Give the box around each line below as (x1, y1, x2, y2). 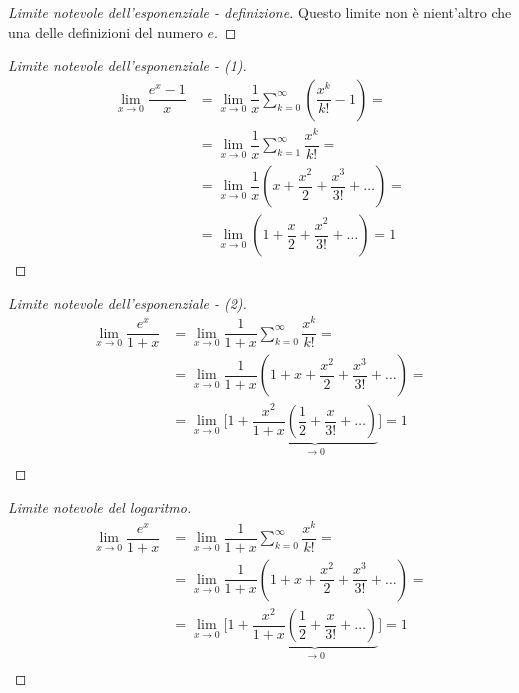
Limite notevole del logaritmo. (8, 497, 192, 518)
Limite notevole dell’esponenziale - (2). (8, 292, 247, 313)
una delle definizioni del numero (8, 21, 203, 42)
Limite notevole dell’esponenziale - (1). (8, 55, 247, 76)
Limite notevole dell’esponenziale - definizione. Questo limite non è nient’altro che (8, 2, 512, 22)
